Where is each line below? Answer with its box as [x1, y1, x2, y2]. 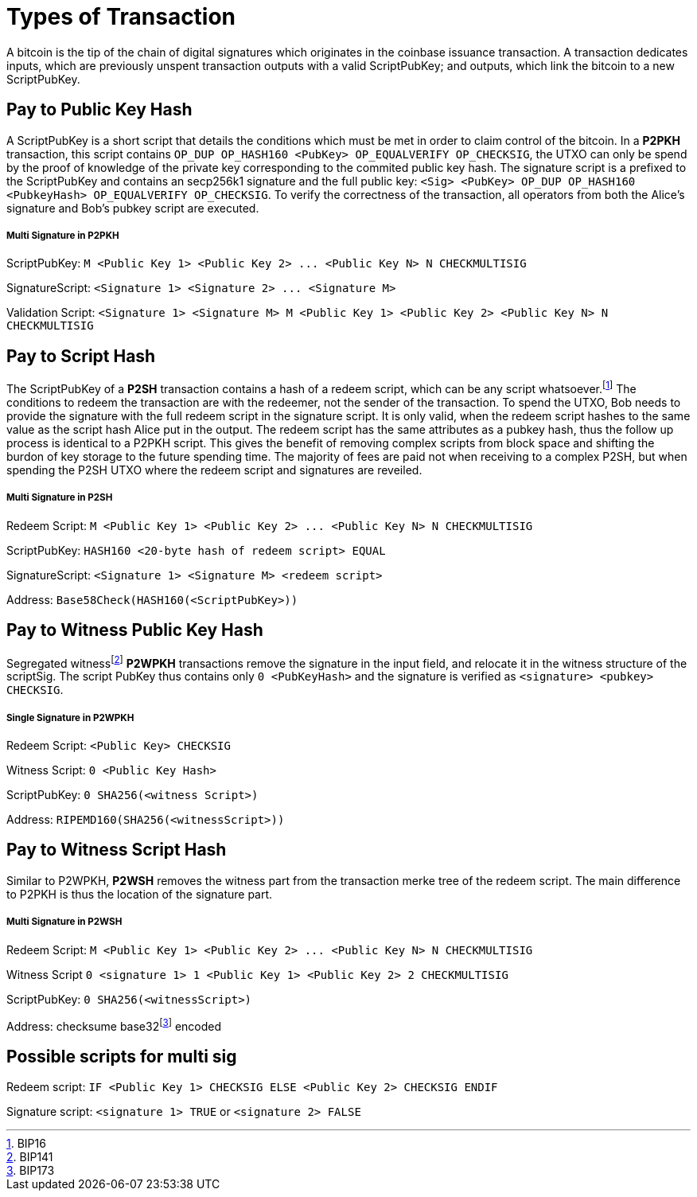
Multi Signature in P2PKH [6, 229, 119, 241]
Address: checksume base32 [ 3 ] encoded [6, 1016, 222, 1033]
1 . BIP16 [6, 1137, 46, 1151]
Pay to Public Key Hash [6, 99, 193, 120]
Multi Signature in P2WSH [6, 916, 123, 928]
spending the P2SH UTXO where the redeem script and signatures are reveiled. [6, 462, 422, 477]
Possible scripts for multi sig [6, 1046, 237, 1066]
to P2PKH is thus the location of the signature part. [6, 887, 273, 901]
